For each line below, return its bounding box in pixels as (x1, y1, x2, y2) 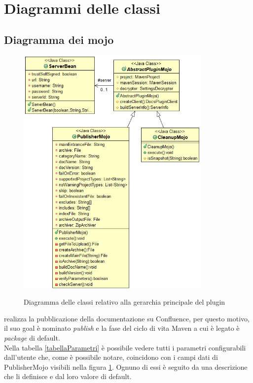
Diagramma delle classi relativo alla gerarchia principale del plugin (24, 297, 225, 307)
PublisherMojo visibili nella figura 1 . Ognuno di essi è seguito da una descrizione (4, 361, 248, 372)
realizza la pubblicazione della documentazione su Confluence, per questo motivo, (4, 313, 250, 323)
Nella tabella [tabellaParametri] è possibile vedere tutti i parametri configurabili (4, 342, 246, 352)
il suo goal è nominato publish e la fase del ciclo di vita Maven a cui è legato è (4, 323, 240, 333)
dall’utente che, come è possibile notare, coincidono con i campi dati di (4, 352, 218, 362)
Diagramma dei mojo (4, 32, 114, 47)
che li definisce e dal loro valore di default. (4, 371, 132, 382)
